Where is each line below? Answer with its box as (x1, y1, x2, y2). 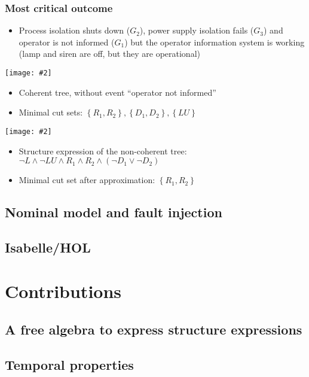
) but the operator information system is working (124, 35, 305, 48)
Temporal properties (5, 355, 134, 373)
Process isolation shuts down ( (19, 24, 130, 37)
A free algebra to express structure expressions (5, 320, 302, 339)
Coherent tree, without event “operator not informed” (19, 86, 216, 98)
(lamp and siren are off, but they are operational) (19, 47, 200, 60)
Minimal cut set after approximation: (19, 174, 155, 186)
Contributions (5, 279, 122, 303)
